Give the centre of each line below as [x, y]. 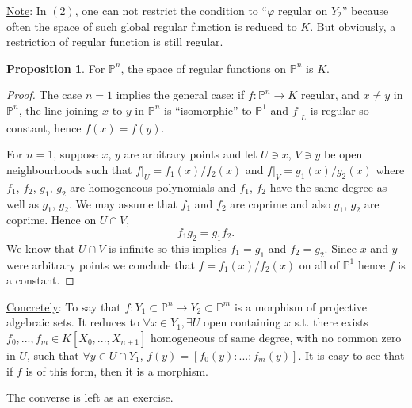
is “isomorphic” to [208, 110]
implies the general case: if [180, 95]
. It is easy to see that [351, 355]
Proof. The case [44, 95]
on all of [319, 264]
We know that [41, 248]
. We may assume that [123, 203]
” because [365, 10]
